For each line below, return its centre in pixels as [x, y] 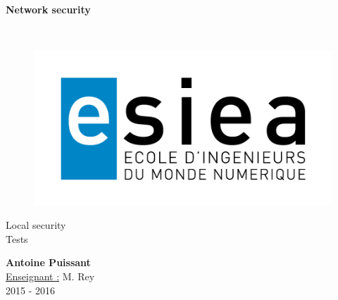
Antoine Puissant [48, 262]
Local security [36, 225]
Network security [48, 9]
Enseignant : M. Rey [50, 276]
